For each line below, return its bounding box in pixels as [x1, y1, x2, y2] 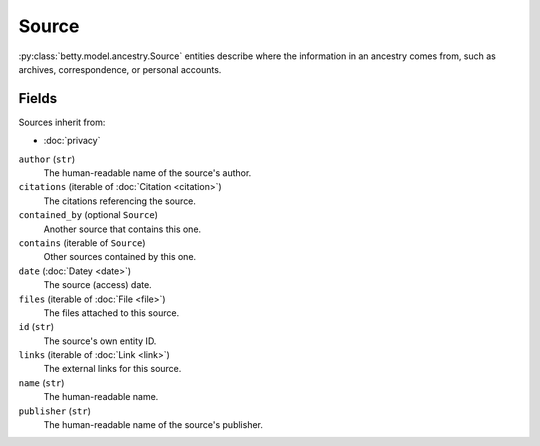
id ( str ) [18, 321, 55, 333]
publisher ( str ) [18, 405, 92, 417]
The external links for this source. [43, 363, 182, 375]
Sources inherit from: [18, 116, 106, 128]
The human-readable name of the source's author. [43, 167, 252, 179]
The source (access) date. [43, 279, 152, 291]
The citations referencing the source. [43, 195, 197, 207]
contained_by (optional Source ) [18, 209, 159, 221]
